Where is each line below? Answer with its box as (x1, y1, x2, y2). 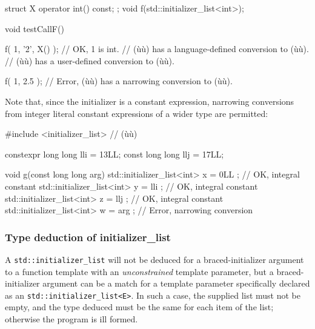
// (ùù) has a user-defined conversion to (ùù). (5, 54, 174, 67)
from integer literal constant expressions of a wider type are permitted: (5, 107, 268, 119)
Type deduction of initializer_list (5, 229, 171, 244)
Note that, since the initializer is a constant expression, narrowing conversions (5, 95, 294, 107)
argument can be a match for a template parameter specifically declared (42, 277, 310, 290)
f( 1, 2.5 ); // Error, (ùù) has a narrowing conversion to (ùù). (5, 75, 233, 87)
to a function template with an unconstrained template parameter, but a (5, 265, 274, 277)
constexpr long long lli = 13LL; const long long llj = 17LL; (5, 147, 224, 160)
